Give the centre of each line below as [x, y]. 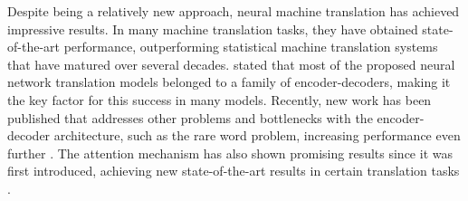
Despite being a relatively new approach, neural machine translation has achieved [234, 11]
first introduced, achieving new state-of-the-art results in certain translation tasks [234, 171]
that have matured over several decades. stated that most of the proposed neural [231, 64]
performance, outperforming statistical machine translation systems [251, 47]
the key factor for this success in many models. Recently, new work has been [220, 99]
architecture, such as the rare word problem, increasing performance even [257, 135]
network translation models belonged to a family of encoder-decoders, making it [229, 82]
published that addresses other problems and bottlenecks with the [190, 117]
